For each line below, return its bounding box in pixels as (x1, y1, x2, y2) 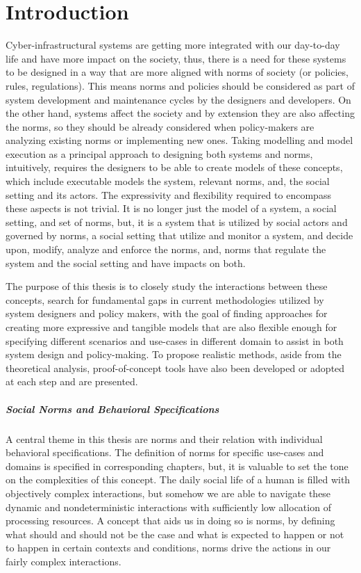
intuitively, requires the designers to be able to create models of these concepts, (6, 160, 343, 175)
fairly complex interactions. (6, 554, 121, 568)
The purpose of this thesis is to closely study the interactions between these (6, 279, 328, 293)
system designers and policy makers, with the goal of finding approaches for (6, 306, 328, 321)
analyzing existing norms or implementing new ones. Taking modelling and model (6, 133, 353, 147)
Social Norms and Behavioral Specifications (6, 401, 219, 416)
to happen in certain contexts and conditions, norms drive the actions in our (6, 540, 331, 555)
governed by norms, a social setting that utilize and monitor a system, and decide (6, 228, 353, 243)
